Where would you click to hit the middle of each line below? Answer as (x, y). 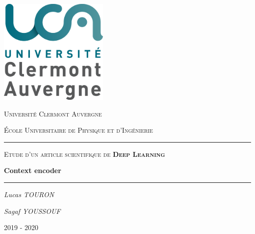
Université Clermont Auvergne (53, 113)
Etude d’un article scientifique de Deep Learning (85, 154)
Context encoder (33, 170)
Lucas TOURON (29, 194)
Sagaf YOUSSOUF (32, 211)
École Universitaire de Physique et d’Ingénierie (78, 130)
